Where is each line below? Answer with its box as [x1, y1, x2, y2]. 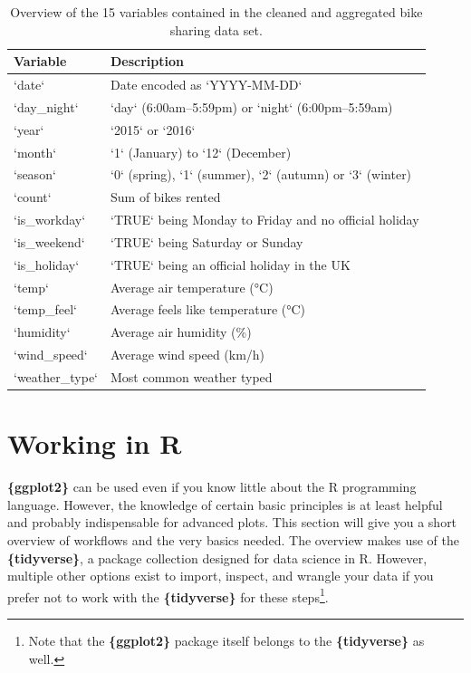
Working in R [7, 425, 182, 462]
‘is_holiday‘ [14, 255, 80, 274]
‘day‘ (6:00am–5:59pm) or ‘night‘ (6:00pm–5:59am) [111, 97, 393, 116]
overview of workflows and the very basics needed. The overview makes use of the [7, 531, 460, 549]
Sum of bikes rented [111, 187, 221, 207]
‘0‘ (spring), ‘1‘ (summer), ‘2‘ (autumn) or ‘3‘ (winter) [111, 165, 412, 184]
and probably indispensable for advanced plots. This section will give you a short [7, 513, 457, 532]
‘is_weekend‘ [14, 232, 85, 251]
